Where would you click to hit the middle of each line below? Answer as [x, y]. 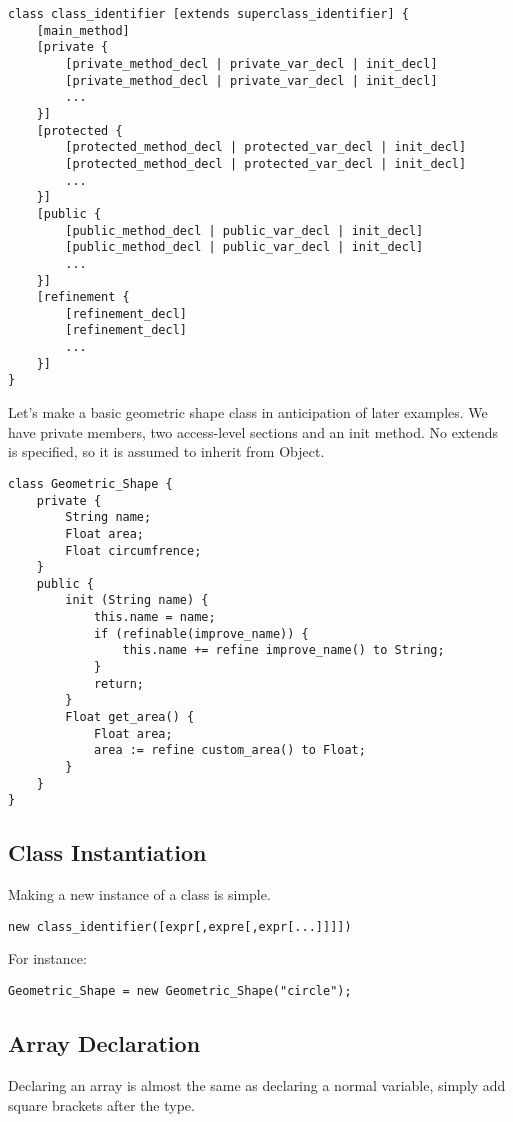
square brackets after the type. [101, 1104]
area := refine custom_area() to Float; [229, 750]
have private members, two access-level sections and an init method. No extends [253, 431]
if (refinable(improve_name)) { [201, 633]
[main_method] [83, 30]
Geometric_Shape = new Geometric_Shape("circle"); [180, 991]
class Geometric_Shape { [90, 483]
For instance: [47, 958]
